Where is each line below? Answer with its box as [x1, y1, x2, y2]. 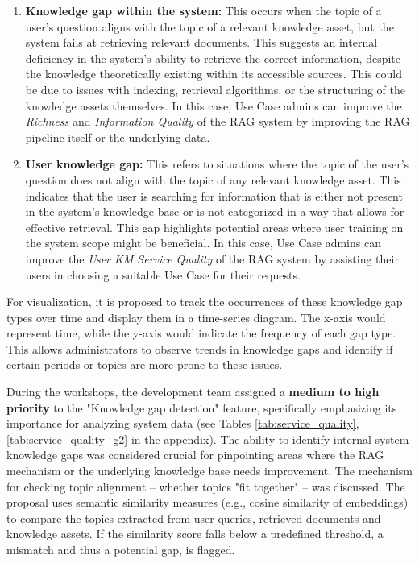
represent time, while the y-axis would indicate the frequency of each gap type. [6, 325, 396, 342]
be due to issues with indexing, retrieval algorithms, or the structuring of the [25, 81, 405, 97]
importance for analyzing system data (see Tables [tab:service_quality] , [6, 415, 359, 432]
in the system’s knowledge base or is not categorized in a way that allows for [25, 203, 404, 220]
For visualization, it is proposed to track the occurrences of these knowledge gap [6, 293, 403, 310]
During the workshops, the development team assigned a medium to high [6, 383, 380, 400]
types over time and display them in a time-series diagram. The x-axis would [6, 308, 386, 325]
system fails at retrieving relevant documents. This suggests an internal [25, 34, 378, 51]
